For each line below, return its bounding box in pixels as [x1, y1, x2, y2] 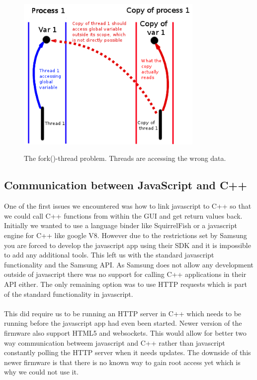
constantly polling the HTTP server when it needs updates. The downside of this [4, 347, 251, 358]
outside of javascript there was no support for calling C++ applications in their [4, 269, 247, 279]
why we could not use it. [4, 367, 79, 377]
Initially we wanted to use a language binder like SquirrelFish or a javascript [4, 220, 237, 231]
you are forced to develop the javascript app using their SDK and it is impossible [4, 240, 251, 250]
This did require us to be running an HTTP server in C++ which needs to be [4, 308, 242, 318]
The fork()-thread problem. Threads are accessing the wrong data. [24, 153, 226, 163]
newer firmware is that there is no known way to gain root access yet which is [4, 357, 241, 367]
